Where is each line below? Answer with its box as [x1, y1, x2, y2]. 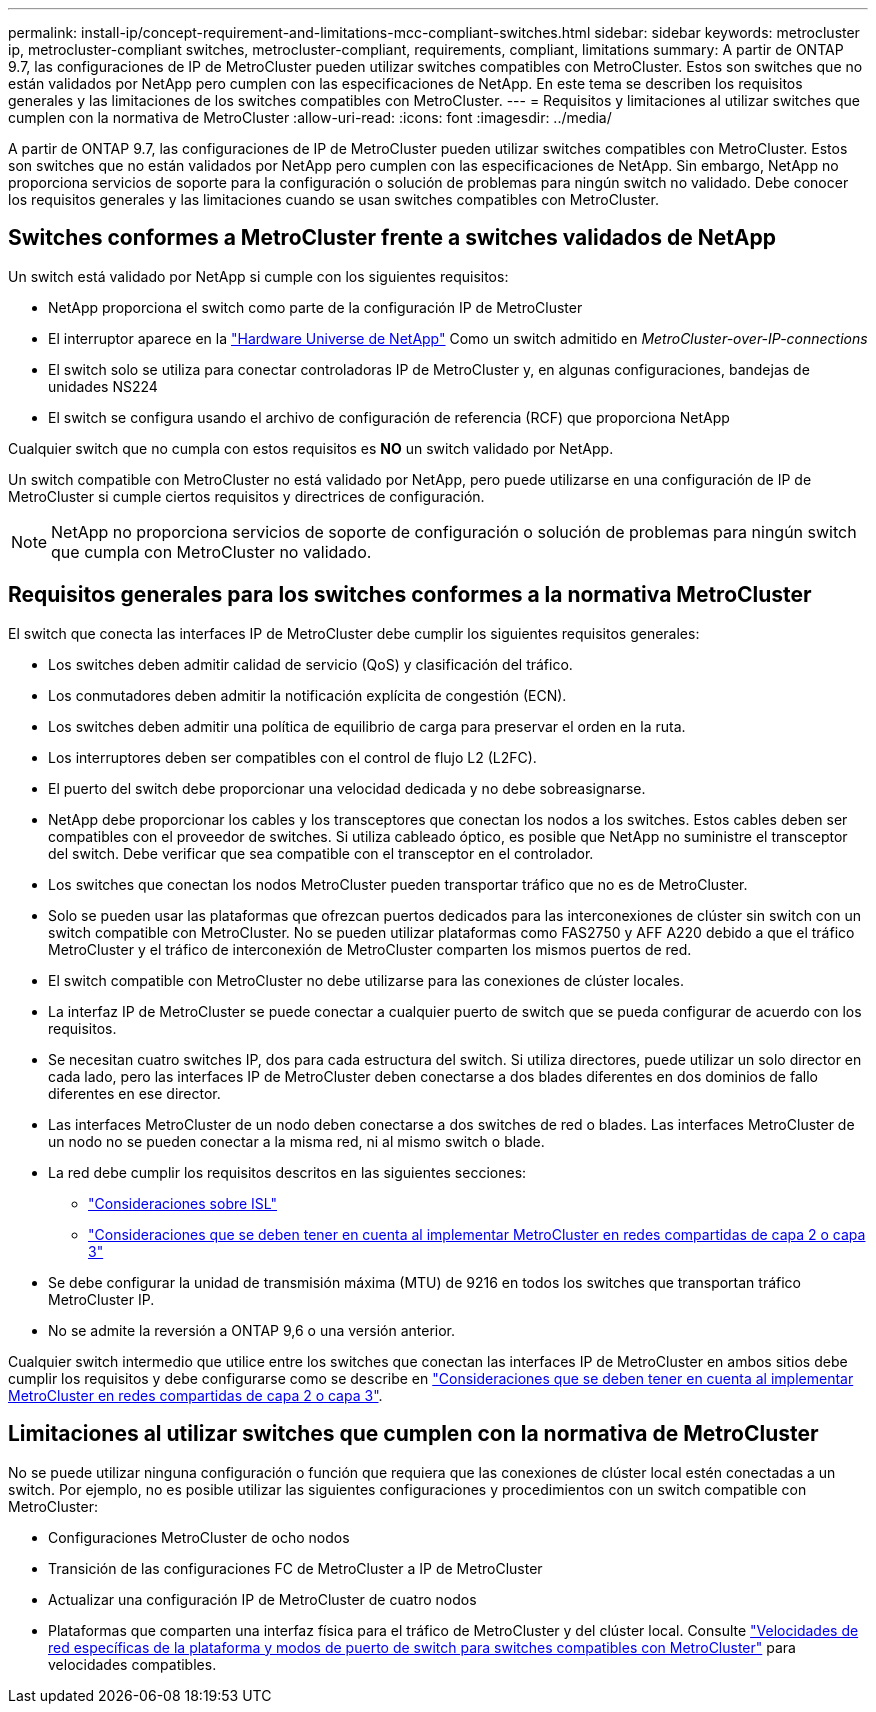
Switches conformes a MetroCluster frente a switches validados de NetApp [8, 225, 776, 251]
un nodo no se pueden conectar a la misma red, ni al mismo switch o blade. [48, 1132, 545, 1150]
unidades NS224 [48, 377, 158, 395]
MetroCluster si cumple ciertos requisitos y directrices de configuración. [8, 487, 485, 505]
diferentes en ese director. [48, 1084, 221, 1102]
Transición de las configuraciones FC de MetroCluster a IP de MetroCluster [48, 1559, 543, 1577]
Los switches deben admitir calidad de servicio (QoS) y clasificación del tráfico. [48, 655, 573, 673]
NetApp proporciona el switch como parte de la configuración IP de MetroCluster [48, 298, 583, 316]
